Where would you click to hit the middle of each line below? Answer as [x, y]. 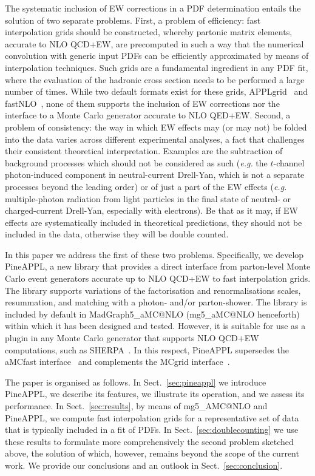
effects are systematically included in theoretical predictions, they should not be [154, 222]
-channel [289, 162]
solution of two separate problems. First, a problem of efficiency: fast [133, 20]
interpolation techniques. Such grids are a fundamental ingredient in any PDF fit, [157, 67]
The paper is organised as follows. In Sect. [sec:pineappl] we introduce [136, 382]
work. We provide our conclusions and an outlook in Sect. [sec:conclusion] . [144, 465]
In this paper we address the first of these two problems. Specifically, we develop [154, 254]
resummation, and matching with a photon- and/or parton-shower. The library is [156, 302]
